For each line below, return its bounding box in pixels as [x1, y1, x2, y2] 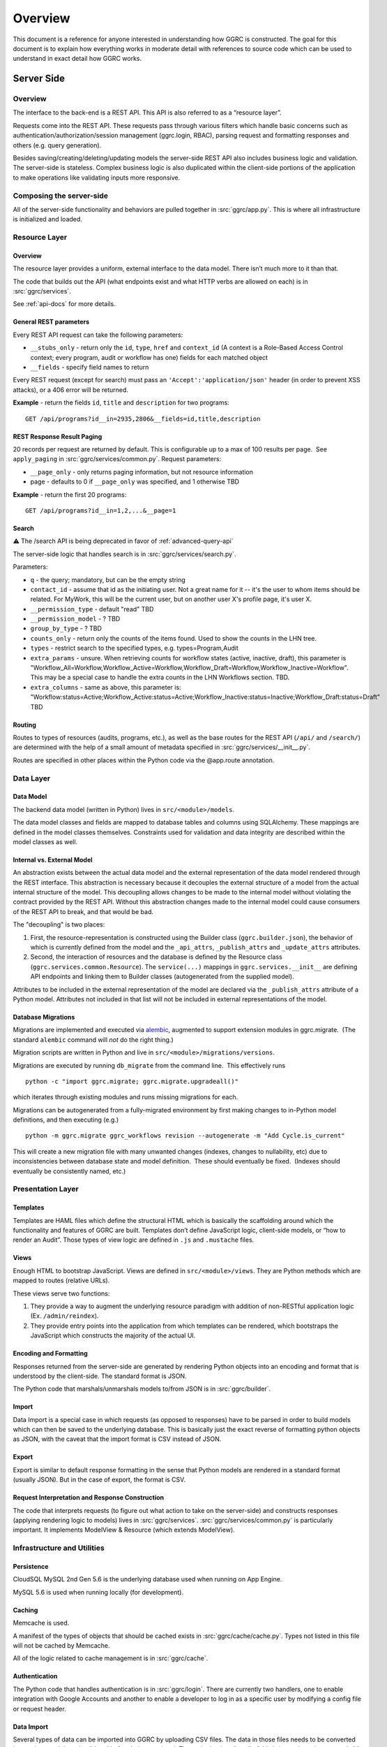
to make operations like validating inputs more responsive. [13, 173, 181, 182]
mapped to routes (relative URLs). [13, 1276, 110, 1285]
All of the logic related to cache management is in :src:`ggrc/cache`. [13, 1654, 208, 1662]
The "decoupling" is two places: [13, 920, 105, 929]
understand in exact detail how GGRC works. [13, 55, 142, 63]
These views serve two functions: [13, 1289, 110, 1298]
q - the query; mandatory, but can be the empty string [30, 575, 186, 583]
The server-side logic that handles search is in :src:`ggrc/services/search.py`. [13, 549, 236, 558]
